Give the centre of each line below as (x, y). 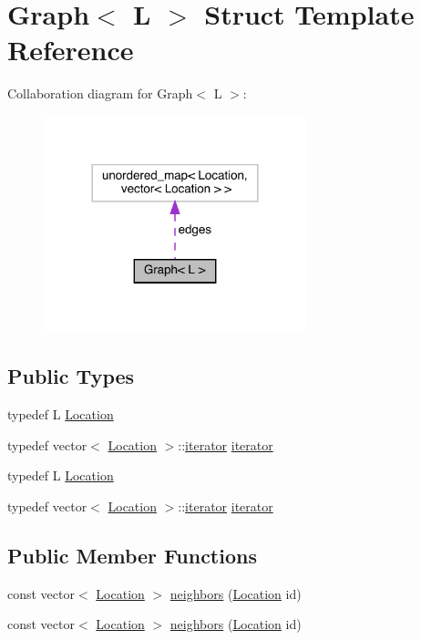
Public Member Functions (132, 555)
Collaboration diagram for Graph (100, 93)
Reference (71, 50)
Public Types (71, 376)
